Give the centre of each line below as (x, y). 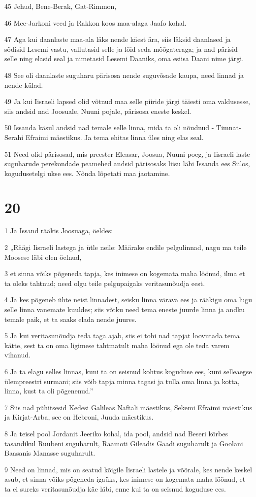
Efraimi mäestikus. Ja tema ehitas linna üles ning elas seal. (114, 137)
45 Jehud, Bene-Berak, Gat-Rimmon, (61, 6)
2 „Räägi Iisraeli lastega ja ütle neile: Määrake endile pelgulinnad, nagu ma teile (126, 247)
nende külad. (24, 85)
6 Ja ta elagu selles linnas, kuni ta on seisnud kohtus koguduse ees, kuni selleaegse (128, 371)
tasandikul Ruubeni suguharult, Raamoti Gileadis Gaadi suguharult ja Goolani (124, 443)
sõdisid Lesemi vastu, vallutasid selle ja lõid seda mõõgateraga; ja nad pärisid (121, 49)
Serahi (14, 137)
